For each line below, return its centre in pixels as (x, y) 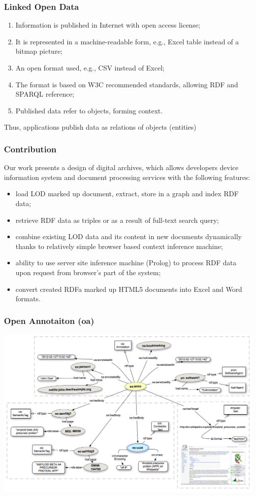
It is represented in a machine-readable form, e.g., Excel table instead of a (127, 41)
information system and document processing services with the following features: (127, 177)
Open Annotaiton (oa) (49, 320)
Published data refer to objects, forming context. (89, 110)
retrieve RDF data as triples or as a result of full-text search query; (117, 220)
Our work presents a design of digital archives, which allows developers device (121, 167)
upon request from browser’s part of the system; (88, 272)
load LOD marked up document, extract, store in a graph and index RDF (127, 194)
